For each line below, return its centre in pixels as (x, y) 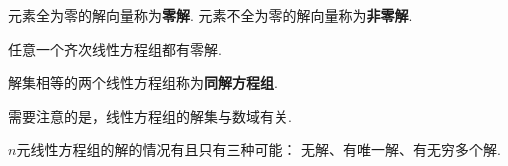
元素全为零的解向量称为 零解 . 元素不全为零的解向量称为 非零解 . (210, 15)
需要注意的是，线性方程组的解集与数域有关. (150, 115)
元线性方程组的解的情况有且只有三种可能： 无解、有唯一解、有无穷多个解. (258, 149)
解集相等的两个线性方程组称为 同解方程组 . (143, 82)
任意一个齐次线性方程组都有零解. (115, 48)
